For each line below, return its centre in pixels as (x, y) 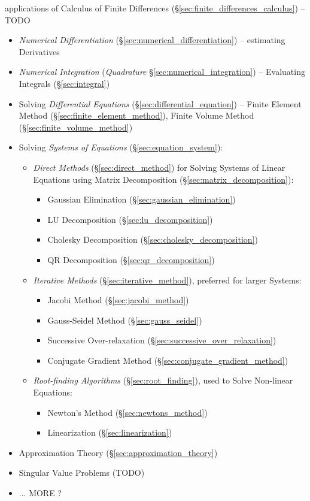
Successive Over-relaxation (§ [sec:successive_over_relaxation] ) (162, 340)
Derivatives (39, 51)
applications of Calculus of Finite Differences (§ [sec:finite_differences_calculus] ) (151, 8)
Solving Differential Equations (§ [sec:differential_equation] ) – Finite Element (160, 103)
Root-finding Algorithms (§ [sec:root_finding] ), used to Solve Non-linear (163, 380)
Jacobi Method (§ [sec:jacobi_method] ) (118, 300)
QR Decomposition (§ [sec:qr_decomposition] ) (131, 259)
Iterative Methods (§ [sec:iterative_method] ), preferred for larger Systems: (167, 280)
